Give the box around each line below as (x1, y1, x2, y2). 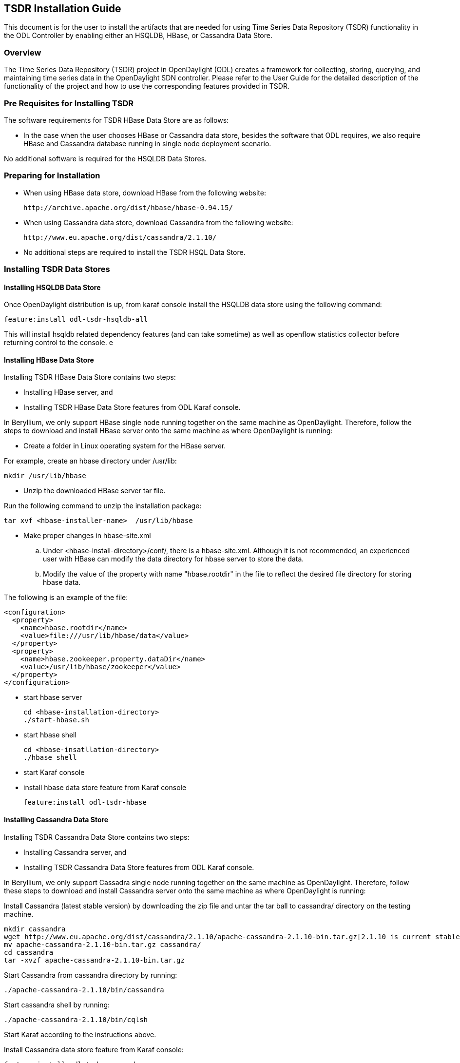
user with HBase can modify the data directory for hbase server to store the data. (43, 555, 304, 563)
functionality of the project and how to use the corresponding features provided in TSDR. (4, 82, 289, 91)
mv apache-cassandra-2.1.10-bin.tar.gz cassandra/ (4, 940, 201, 948)
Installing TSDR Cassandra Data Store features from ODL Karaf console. (23, 863, 254, 871)
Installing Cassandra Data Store (4, 815, 109, 824)
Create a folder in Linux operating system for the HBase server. (23, 442, 226, 450)
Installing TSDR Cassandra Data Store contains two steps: (4, 832, 190, 841)
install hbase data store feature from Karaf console (23, 783, 187, 792)
